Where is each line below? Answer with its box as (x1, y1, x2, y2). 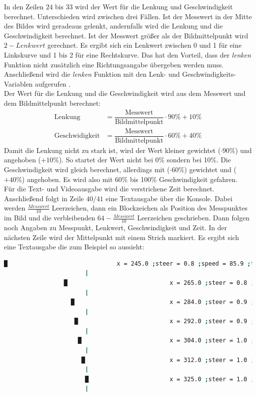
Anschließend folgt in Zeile (4, 193, 84, 203)
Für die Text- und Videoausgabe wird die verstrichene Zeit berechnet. (4, 183, 215, 194)
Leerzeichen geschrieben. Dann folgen (137, 213, 250, 223)
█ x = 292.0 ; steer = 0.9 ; (74, 318, 255, 325)
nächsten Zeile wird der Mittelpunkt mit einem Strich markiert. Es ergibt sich (4, 232, 239, 242)
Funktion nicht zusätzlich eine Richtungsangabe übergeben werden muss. (4, 59, 224, 69)
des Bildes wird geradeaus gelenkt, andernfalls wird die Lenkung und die (4, 21, 223, 31)
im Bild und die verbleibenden (4, 213, 96, 223)
